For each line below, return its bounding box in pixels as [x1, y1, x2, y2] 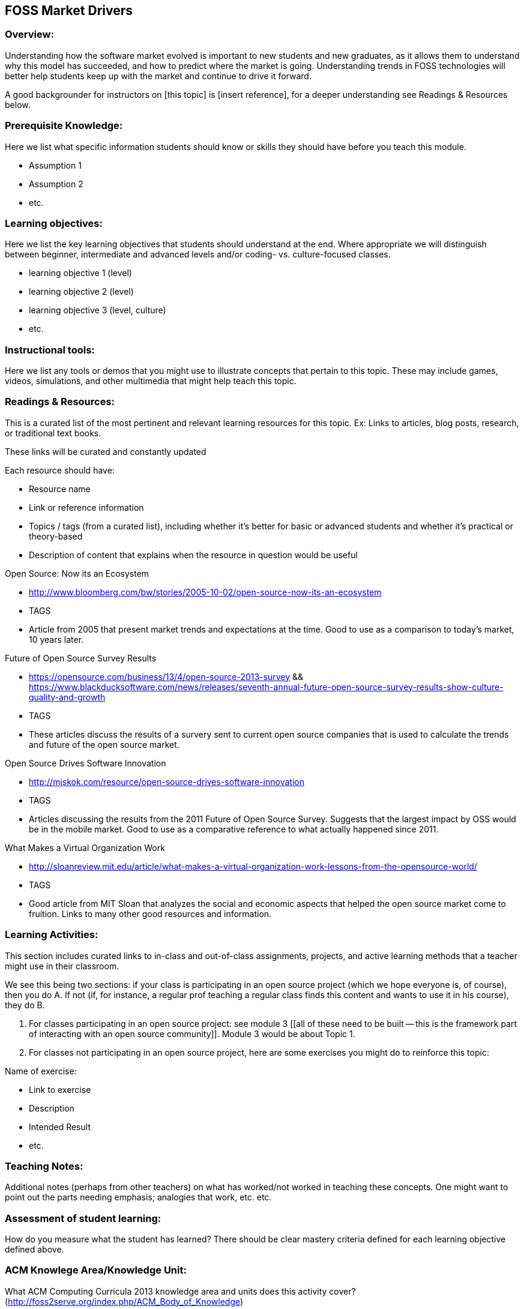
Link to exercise [29, 1084, 91, 1095]
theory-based [29, 531, 83, 541]
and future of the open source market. [29, 739, 179, 750]
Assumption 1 [29, 160, 82, 170]
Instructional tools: [5, 343, 95, 356]
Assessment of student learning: [5, 1212, 161, 1224]
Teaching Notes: [5, 1160, 83, 1172]
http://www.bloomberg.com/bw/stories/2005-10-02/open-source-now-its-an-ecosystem [29, 586, 382, 597]
